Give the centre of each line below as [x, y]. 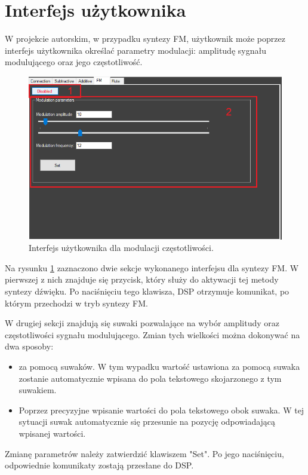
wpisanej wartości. [52, 433]
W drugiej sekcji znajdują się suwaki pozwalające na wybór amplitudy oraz [142, 323]
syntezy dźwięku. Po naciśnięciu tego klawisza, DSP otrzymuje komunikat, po [147, 291]
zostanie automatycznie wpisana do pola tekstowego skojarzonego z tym [150, 378]
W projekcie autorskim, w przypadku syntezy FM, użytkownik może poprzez [145, 39]
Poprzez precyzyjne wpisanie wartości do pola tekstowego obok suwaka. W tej [161, 410]
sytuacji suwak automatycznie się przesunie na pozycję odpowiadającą [147, 422]
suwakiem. [38, 390]
